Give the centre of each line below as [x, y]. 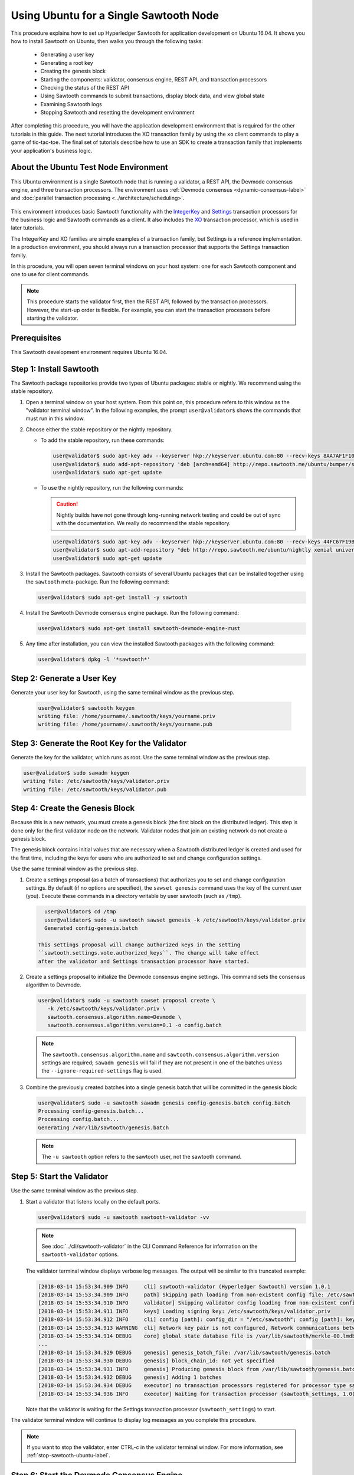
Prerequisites [36, 338]
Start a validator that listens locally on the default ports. [93, 1201]
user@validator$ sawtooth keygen [86, 708]
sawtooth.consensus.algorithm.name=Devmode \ [114, 1017]
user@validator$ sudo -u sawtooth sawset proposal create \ [127, 1000]
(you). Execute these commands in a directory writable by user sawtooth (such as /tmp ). [134, 896]
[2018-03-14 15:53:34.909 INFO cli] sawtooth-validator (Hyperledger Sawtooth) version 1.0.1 [184, 1286]
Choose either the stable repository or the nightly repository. [99, 429]
